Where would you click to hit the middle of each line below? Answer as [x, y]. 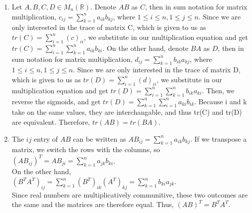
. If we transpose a [219, 138]
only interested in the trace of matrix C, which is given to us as [109, 27]
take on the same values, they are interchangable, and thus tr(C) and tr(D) [127, 112]
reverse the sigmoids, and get [56, 101]
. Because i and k [221, 101]
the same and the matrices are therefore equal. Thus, [93, 204]
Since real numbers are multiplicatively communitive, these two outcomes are [130, 194]
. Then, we [218, 90]
